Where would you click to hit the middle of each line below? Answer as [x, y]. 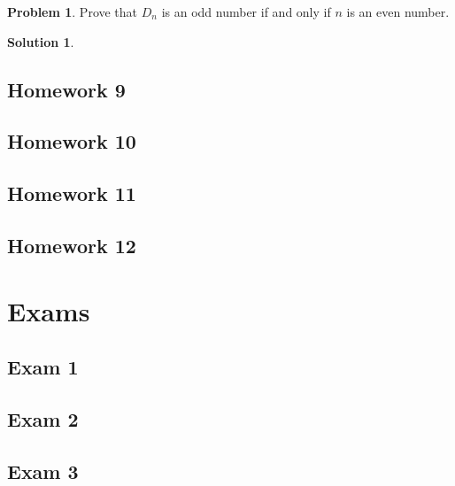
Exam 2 [43, 418]
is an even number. [398, 12]
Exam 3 [43, 471]
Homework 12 [72, 245]
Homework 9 [66, 89]
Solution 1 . [41, 41]
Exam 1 [43, 367]
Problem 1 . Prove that [73, 12]
